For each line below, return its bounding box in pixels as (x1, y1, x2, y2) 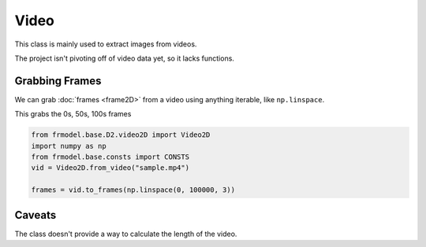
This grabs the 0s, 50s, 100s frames (14, 109, 132, 119)
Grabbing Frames (14, 74, 102, 87)
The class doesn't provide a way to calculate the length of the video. (14, 229, 237, 238)
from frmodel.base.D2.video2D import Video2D (31, 131, 211, 139)
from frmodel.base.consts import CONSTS (31, 153, 189, 161)
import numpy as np (31, 142, 106, 150)
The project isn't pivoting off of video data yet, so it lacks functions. (14, 53, 234, 63)
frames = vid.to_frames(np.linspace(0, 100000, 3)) (31, 186, 236, 194)
